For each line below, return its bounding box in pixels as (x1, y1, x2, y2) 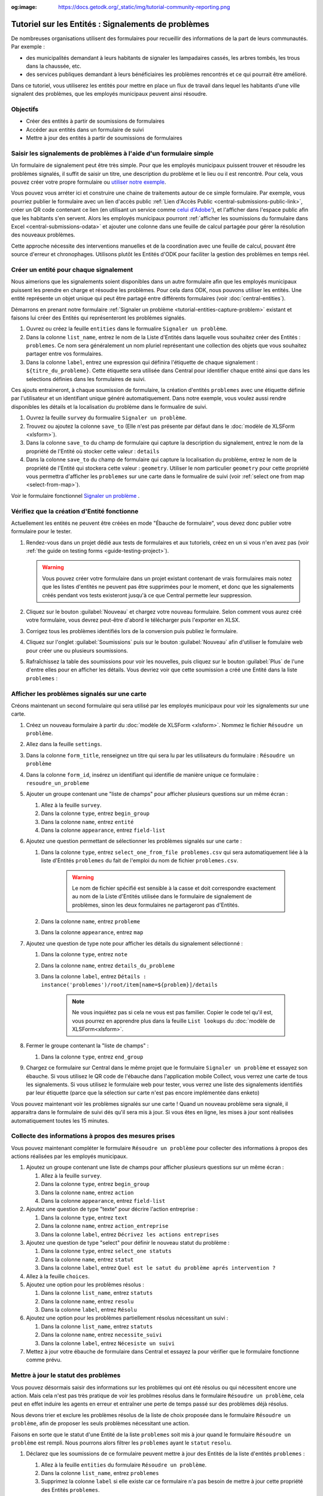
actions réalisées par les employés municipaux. (11, 1153, 128, 1160)
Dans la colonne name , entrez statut (41, 1255, 134, 1263)
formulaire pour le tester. (11, 528, 72, 535)
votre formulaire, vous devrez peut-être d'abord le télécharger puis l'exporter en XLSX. (26, 616, 240, 624)
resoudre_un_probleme (26, 780, 90, 786)
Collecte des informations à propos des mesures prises (11, 1132, 175, 1140)
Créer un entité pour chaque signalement (11, 265, 133, 273)
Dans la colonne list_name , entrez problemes (41, 1470, 159, 1477)
